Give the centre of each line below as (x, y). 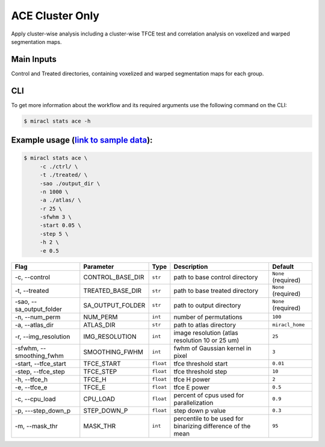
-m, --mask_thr (36, 426)
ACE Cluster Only (55, 16)
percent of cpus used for (209, 395)
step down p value (200, 410)
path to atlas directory (205, 325)
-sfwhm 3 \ (56, 217)
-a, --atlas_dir (34, 325)
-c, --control (32, 277)
